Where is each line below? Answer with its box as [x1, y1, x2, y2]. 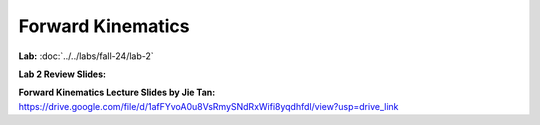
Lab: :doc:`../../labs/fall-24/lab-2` [18, 50, 154, 62]
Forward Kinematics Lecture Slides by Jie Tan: [18, 86, 216, 99]
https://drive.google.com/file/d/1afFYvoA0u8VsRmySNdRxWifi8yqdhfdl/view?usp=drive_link [18, 100, 399, 112]
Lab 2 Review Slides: [18, 68, 107, 80]
